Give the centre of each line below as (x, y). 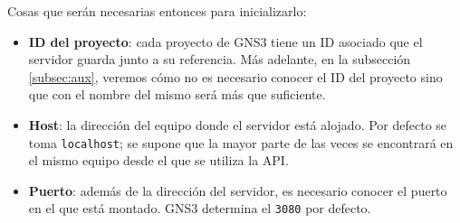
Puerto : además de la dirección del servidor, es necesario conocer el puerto (238, 190)
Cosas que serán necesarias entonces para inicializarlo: (157, 11)
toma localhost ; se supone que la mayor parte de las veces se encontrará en (241, 142)
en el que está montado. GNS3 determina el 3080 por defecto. (200, 208)
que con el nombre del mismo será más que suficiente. (177, 94)
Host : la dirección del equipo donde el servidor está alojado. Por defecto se (238, 124)
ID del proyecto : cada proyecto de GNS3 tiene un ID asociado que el (225, 41)
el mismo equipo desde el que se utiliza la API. (158, 160)
